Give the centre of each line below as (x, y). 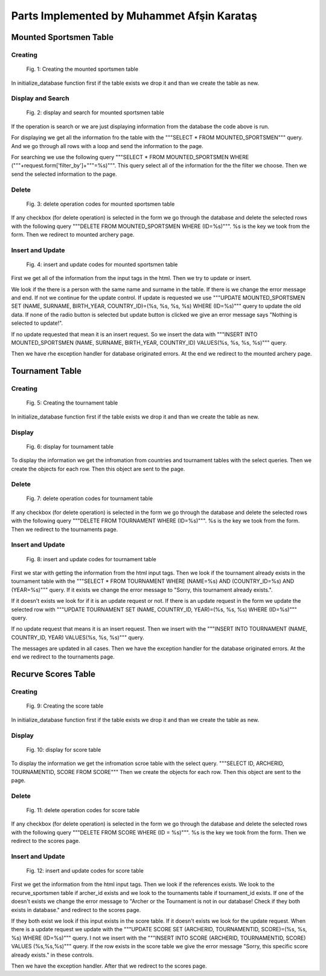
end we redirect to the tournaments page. (63, 657)
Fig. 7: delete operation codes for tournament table (90, 498)
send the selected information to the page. (64, 174)
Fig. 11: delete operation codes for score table (83, 810)
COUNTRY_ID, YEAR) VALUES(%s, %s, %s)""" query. (78, 637)
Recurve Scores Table (53, 674)
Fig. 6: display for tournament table (70, 446)
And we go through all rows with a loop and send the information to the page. (107, 146)
